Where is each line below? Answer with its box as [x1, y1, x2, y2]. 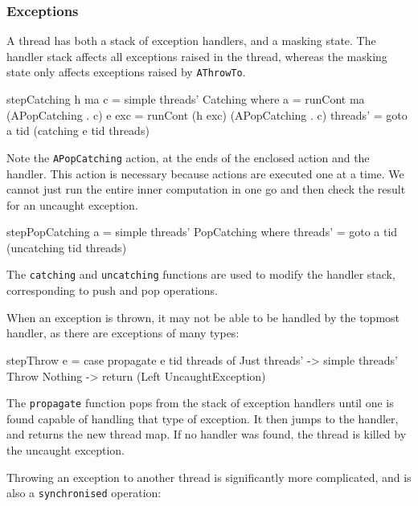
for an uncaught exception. [6, 196, 138, 213]
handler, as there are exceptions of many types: [6, 324, 240, 341]
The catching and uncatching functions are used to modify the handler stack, [6, 266, 395, 283]
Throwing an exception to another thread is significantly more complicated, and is [6, 468, 412, 485]
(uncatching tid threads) [6, 239, 127, 255]
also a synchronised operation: [6, 484, 162, 501]
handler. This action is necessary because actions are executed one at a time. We [6, 165, 404, 182]
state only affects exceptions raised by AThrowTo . [6, 63, 246, 80]
